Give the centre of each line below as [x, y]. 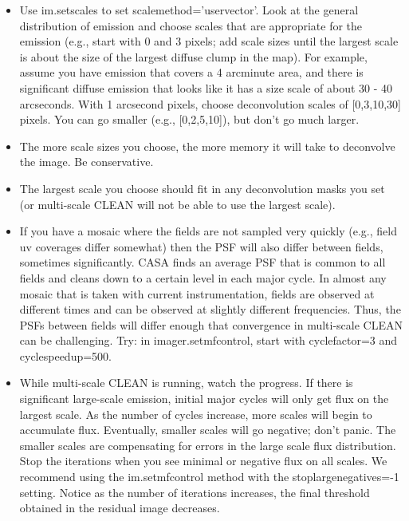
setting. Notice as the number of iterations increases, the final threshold [195, 492]
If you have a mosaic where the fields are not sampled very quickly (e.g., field [208, 231]
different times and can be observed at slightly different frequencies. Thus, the [210, 309]
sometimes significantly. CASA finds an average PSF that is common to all [203, 262]
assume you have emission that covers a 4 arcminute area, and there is [191, 72]
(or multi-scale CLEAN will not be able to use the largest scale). [177, 204]
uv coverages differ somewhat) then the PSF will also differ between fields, [201, 246]
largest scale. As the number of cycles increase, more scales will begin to [196, 414]
